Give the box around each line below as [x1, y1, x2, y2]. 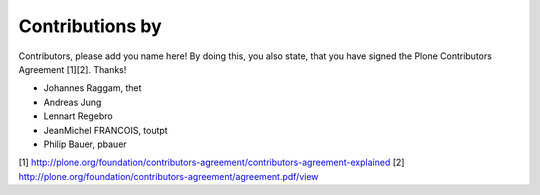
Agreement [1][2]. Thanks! [18, 63, 127, 75]
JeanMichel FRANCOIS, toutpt [43, 124, 169, 136]
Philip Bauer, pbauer [43, 138, 127, 150]
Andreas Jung [43, 96, 102, 108]
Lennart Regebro [43, 110, 114, 122]
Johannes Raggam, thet [43, 82, 142, 94]
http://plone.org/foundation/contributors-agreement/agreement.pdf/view [18, 170, 319, 182]
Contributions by [18, 15, 162, 37]
